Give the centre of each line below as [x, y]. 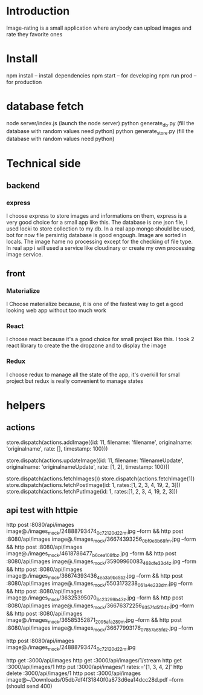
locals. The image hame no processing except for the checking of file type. [100, 242]
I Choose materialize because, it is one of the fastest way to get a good [95, 304]
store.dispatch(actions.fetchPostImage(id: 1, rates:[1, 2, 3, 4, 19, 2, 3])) [94, 485]
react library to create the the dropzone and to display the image [87, 345]
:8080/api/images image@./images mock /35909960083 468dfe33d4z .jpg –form [101, 562]
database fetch [45, 106]
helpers [26, 405]
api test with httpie [42, 510]
